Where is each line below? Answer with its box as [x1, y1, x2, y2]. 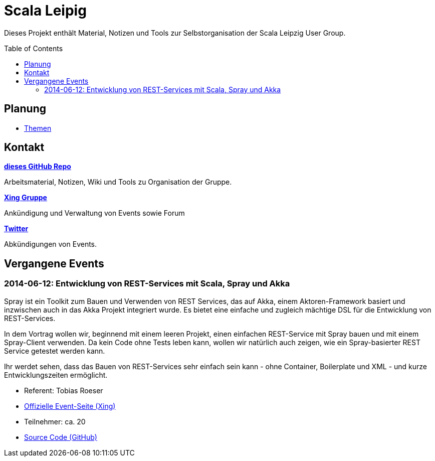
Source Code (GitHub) [24, 432, 97, 441]
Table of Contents [4, 44, 63, 53]
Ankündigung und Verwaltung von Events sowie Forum [4, 209, 185, 218]
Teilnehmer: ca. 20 [24, 417, 86, 426]
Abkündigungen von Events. [4, 240, 97, 249]
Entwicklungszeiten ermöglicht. [4, 370, 108, 379]
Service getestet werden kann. [4, 346, 105, 355]
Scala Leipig [4, 2, 87, 19]
